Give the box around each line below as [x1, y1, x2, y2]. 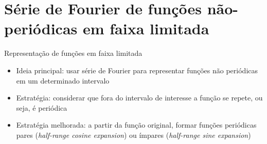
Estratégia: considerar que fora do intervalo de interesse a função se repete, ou [16, 92, 263, 103]
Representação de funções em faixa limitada [4, 48, 143, 58]
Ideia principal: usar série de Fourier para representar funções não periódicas [16, 65, 258, 75]
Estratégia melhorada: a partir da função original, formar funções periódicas [16, 119, 257, 130]
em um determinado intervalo [16, 75, 110, 86]
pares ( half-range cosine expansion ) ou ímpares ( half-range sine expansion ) [16, 129, 251, 140]
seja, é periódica [16, 102, 67, 113]
